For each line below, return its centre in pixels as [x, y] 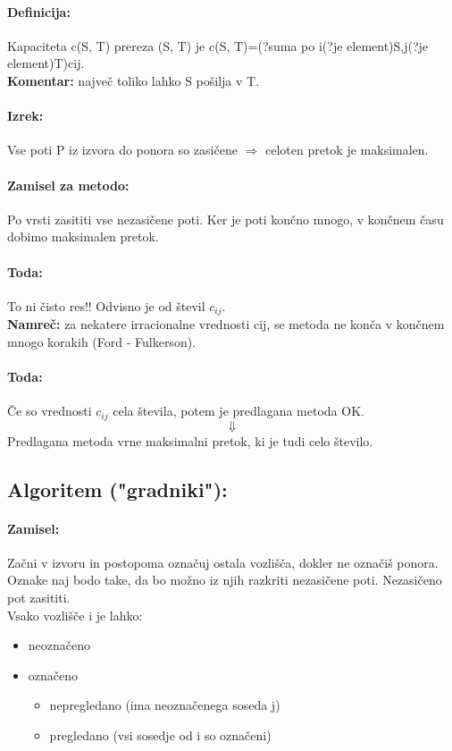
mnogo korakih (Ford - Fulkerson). [102, 341]
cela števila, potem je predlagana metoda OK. [239, 411]
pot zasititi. [39, 597]
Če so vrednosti [50, 411]
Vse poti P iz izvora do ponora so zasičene [122, 150]
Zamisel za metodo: [68, 185]
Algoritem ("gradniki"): [117, 489]
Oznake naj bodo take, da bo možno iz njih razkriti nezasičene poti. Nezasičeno [225, 580]
